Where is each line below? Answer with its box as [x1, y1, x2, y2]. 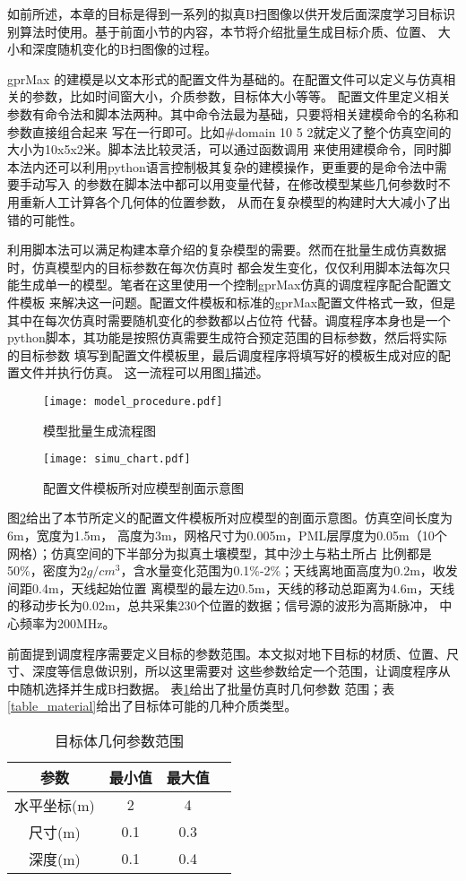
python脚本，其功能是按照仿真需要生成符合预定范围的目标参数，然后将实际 [7, 328, 447, 347]
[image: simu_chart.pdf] [43, 453, 191, 466]
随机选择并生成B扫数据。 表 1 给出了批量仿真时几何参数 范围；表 [19, 678, 395, 697]
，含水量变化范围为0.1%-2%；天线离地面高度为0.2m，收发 [120, 561, 458, 580]
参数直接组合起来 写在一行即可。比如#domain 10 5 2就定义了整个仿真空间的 [7, 122, 452, 141]
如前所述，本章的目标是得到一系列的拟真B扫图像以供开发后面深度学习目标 [7, 4, 443, 22]
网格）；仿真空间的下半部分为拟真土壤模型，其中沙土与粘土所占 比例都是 [7, 543, 432, 562]
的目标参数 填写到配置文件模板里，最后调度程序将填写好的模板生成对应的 [7, 345, 438, 364]
